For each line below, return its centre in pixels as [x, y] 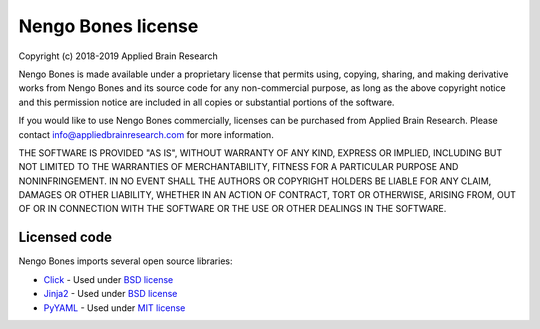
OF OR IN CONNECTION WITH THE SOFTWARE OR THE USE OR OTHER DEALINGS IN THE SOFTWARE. [232, 209]
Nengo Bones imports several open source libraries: [125, 261]
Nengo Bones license [108, 26]
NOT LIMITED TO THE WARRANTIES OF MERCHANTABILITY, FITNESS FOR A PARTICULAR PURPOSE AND [238, 167]
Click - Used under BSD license [108, 279]
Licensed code [65, 237]
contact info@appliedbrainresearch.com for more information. [146, 134]
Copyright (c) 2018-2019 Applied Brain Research [118, 56]
